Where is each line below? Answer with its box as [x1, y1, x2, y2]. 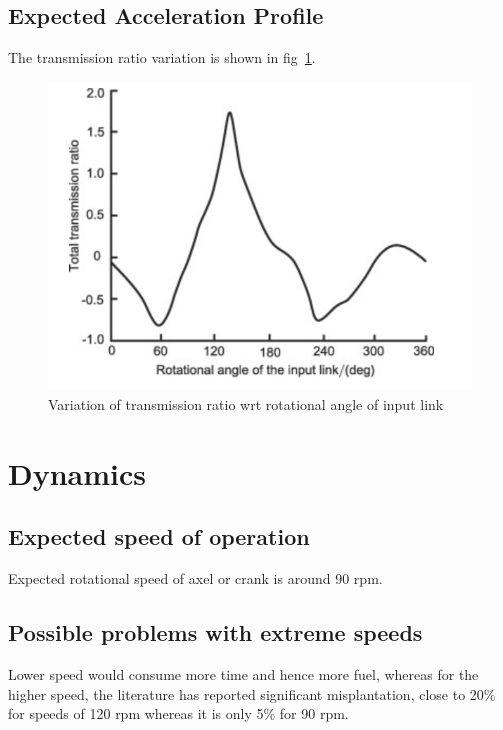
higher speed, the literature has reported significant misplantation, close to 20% [8, 683, 496, 704]
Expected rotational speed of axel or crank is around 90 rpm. [8, 568, 383, 589]
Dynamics [8, 452, 147, 493]
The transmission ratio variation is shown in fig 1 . [8, 47, 316, 68]
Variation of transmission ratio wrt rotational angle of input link [48, 394, 444, 415]
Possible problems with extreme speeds [8, 617, 423, 648]
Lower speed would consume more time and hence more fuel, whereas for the [8, 664, 479, 685]
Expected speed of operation [8, 521, 310, 552]
